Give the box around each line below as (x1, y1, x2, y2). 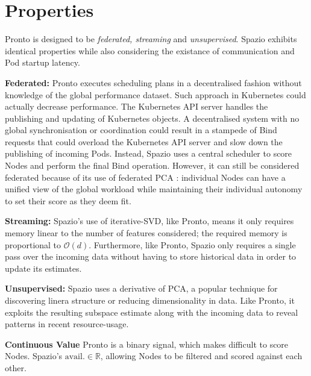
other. (5, 361, 27, 374)
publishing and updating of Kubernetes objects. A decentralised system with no (5, 111, 300, 124)
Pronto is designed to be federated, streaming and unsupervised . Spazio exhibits (5, 33, 297, 45)
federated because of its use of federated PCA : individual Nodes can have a (5, 171, 286, 183)
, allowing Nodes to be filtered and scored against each (100, 349, 303, 362)
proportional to (5, 238, 61, 251)
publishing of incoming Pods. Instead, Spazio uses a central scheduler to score (5, 147, 292, 160)
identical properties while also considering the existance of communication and (5, 44, 295, 57)
